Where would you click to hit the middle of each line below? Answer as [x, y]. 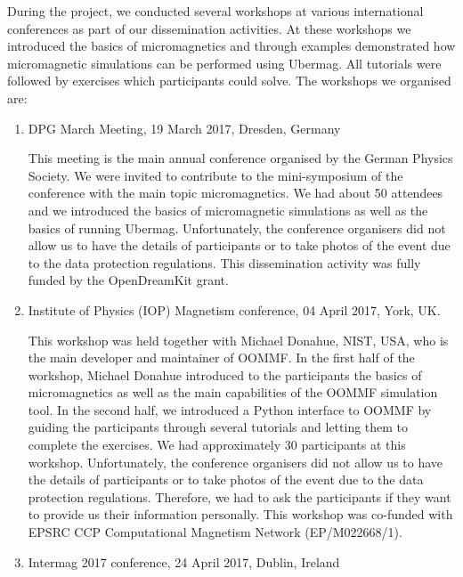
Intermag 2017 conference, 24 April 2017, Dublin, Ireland [184, 561]
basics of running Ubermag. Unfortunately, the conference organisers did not [237, 228]
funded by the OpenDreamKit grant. [128, 280]
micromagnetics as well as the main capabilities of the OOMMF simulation [233, 392]
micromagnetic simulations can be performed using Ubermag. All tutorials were [224, 63]
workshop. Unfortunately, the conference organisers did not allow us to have [236, 462]
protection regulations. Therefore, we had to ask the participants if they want [240, 496]
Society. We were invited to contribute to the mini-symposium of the [215, 175]
